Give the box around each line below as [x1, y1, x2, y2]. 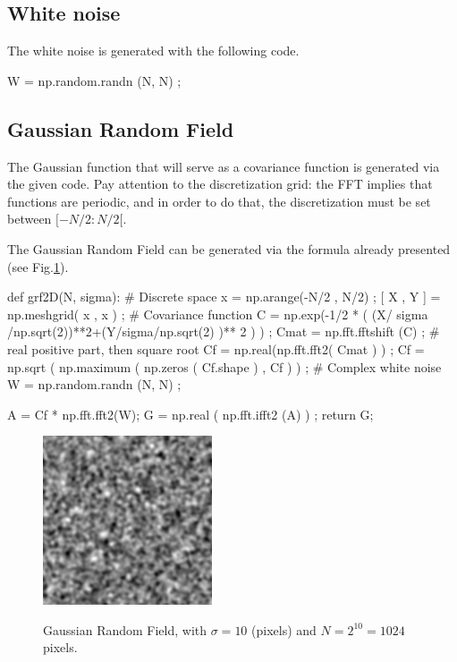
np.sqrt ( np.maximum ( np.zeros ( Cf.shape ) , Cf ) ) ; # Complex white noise [7, 357, 442, 376]
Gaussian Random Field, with [43, 620, 207, 639]
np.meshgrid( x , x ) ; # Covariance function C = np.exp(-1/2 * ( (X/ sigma [7, 304, 428, 323]
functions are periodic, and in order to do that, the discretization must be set [7, 191, 431, 210]
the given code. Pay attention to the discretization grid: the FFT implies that [7, 174, 433, 193]
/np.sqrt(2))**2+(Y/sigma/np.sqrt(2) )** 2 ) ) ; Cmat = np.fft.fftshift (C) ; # [7, 322, 440, 341]
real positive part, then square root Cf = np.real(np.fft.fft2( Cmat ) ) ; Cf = [7, 339, 425, 358]
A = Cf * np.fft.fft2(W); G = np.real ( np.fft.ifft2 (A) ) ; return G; [7, 404, 374, 423]
